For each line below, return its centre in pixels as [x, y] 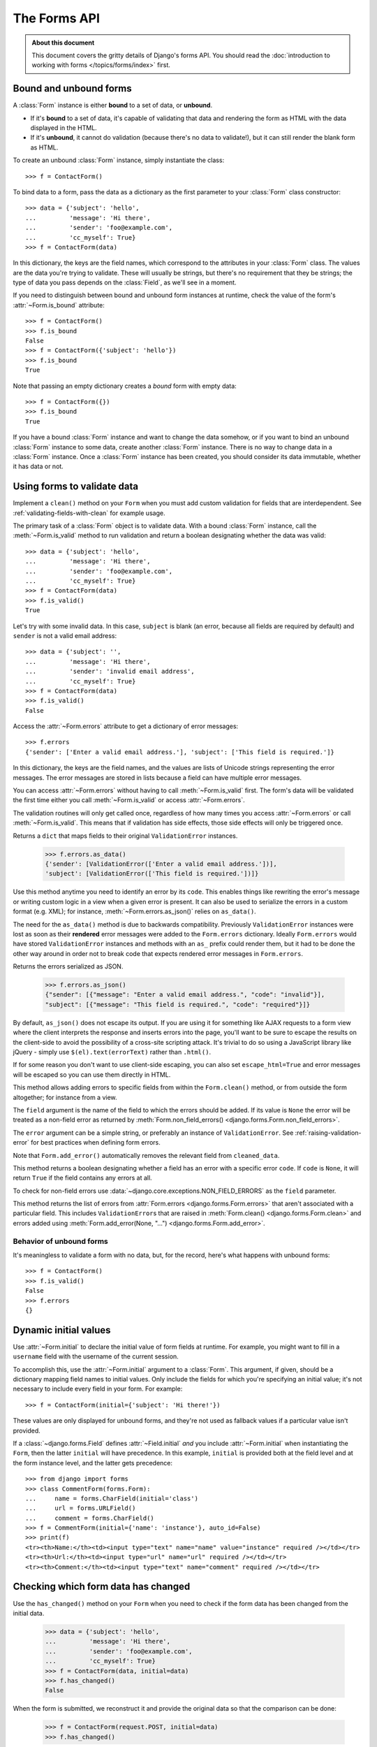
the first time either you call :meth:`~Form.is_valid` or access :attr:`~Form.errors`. [129, 800]
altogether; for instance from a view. [65, 1097]
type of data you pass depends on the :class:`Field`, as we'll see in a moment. [125, 282]
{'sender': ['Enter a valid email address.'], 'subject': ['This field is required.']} [180, 752]
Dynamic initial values [62, 1330]
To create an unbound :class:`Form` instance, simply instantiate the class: [119, 160]
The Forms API [57, 18]
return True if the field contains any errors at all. [83, 1178]
